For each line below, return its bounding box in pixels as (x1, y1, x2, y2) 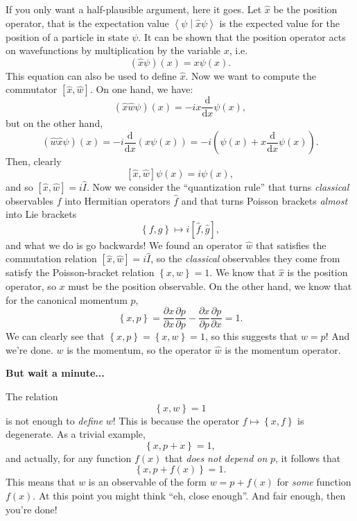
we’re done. (6, 342, 53, 357)
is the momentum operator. (225, 342, 341, 357)
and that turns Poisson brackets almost (181, 193, 348, 207)
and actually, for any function (6, 450, 132, 465)
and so (6, 179, 33, 194)
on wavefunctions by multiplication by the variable (6, 43, 221, 58)
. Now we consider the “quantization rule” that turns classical (87, 179, 349, 194)
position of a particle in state (6, 29, 129, 44)
